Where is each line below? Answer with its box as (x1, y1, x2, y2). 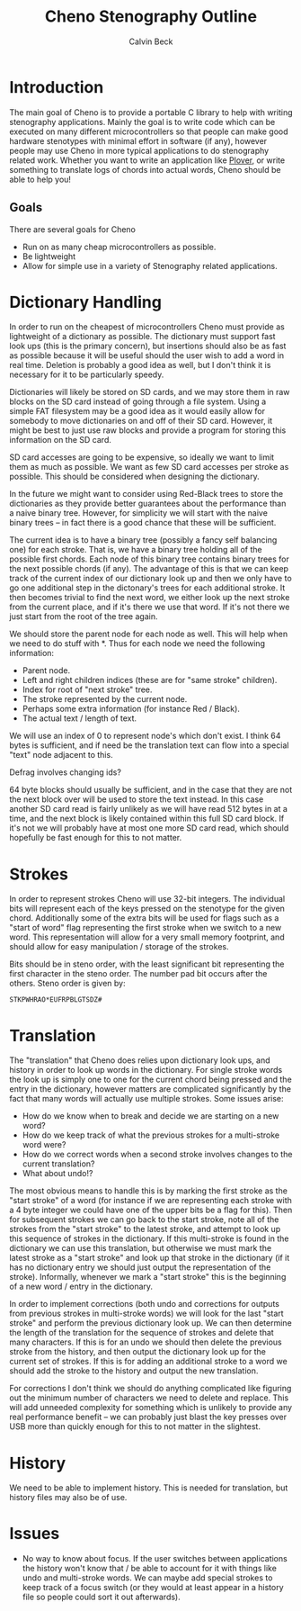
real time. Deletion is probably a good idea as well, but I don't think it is (9, 360, 271, 371)
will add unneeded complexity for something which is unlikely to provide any (9, 1402, 293, 1413)
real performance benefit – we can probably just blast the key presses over (9, 1411, 288, 1423)
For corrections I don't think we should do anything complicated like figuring (9, 1383, 292, 1394)
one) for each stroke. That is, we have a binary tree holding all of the (9, 544, 262, 555)
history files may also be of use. (9, 1492, 128, 1503)
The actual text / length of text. (22, 713, 137, 724)
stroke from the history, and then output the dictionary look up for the (9, 1346, 267, 1357)
